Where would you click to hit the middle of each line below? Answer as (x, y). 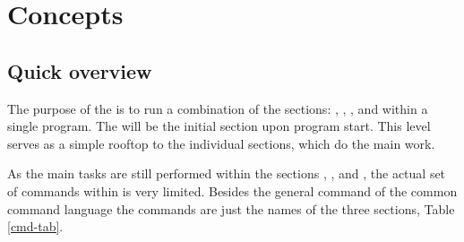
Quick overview (80, 70)
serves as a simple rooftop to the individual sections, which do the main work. (221, 143)
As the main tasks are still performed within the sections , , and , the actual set (227, 173)
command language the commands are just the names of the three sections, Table (231, 208)
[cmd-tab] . (35, 226)
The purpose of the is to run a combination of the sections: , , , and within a (218, 108)
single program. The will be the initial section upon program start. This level (219, 126)
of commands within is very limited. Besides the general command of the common (232, 190)
